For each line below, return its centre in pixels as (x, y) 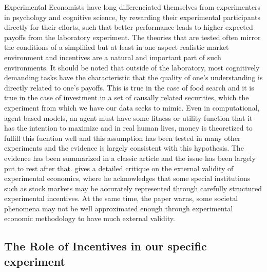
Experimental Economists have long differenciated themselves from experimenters (132, 7)
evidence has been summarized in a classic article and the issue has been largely (130, 158)
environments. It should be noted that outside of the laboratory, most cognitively (132, 67)
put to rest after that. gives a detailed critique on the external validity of (119, 168)
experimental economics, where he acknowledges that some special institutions (127, 178)
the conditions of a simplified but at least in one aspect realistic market (117, 47)
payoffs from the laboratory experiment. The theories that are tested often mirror (132, 37)
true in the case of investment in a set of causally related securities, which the (127, 97)
